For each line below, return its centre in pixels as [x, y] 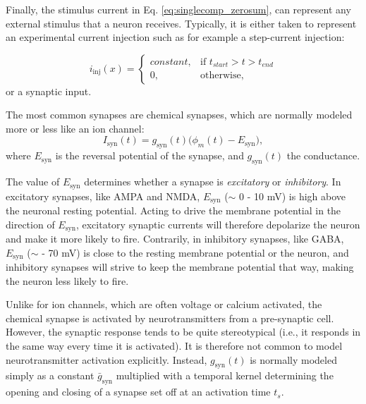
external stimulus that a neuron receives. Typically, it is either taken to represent [181, 23]
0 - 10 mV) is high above [293, 196]
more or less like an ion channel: [75, 128]
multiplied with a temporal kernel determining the [225, 375]
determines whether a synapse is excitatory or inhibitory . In [213, 182]
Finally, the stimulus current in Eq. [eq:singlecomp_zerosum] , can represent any [178, 9]
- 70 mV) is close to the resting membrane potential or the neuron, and [195, 252]
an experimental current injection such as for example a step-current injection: [175, 37]
